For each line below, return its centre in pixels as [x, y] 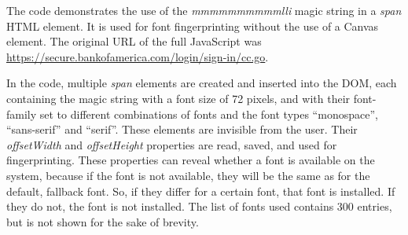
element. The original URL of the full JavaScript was [134, 41]
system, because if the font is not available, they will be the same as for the [188, 175]
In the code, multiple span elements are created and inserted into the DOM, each [202, 83]
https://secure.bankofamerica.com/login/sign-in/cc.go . [138, 56]
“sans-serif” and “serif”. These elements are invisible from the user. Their [182, 129]
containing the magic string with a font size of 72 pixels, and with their [178, 98]
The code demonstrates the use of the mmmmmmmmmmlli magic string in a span [204, 10]
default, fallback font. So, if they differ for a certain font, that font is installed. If [201, 191]
